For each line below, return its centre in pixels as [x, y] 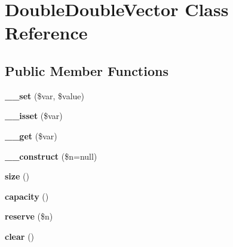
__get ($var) [31, 135]
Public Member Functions [87, 70]
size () [17, 176]
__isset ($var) [34, 116]
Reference [46, 33]
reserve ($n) [29, 216]
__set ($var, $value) [45, 95]
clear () [20, 236]
